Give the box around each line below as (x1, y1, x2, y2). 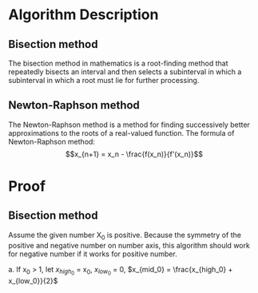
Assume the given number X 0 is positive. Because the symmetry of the (8, 230, 242, 241)
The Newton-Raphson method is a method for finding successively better (8, 120, 250, 129)
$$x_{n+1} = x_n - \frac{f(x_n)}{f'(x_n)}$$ (65, 149, 204, 159)
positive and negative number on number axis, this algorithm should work (8, 240, 250, 250)
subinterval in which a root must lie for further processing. (8, 76, 200, 85)
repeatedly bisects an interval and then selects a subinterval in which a (8, 67, 242, 77)
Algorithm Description (8, 6, 159, 24)
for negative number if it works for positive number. (8, 249, 177, 259)
